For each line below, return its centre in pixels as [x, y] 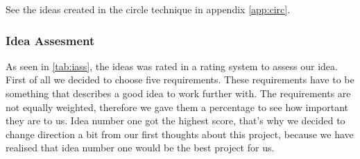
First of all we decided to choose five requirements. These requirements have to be [180, 79]
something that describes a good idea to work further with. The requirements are [178, 93]
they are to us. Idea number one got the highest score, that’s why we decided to [175, 120]
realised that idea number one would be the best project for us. [140, 148]
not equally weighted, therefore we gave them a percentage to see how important [177, 107]
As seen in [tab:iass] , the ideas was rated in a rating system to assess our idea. [172, 66]
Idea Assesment [50, 40]
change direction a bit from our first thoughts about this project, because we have [180, 134]
